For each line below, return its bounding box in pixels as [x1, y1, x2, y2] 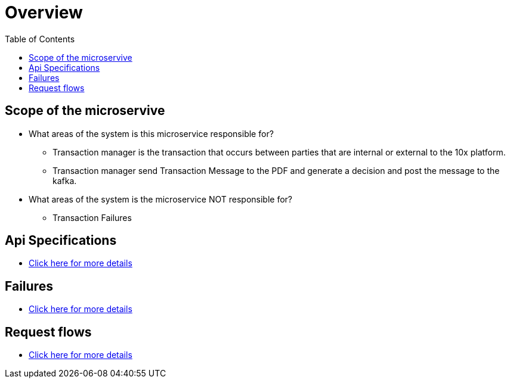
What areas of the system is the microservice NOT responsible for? [29, 194, 292, 204]
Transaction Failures [52, 212, 132, 223]
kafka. [52, 175, 77, 186]
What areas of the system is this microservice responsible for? [29, 128, 274, 139]
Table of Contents [5, 33, 75, 44]
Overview [5, 2, 83, 23]
